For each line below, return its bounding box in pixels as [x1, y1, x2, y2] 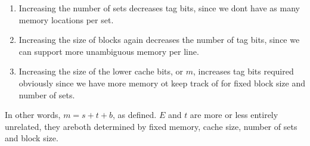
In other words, [5, 108, 61, 121]
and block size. [5, 132, 58, 144]
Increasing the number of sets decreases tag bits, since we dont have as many [18, 2, 300, 14]
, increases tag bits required [193, 65, 294, 77]
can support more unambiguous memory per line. [18, 45, 199, 57]
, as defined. [113, 108, 157, 121]
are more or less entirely [190, 108, 278, 121]
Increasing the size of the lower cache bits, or [18, 65, 184, 77]
